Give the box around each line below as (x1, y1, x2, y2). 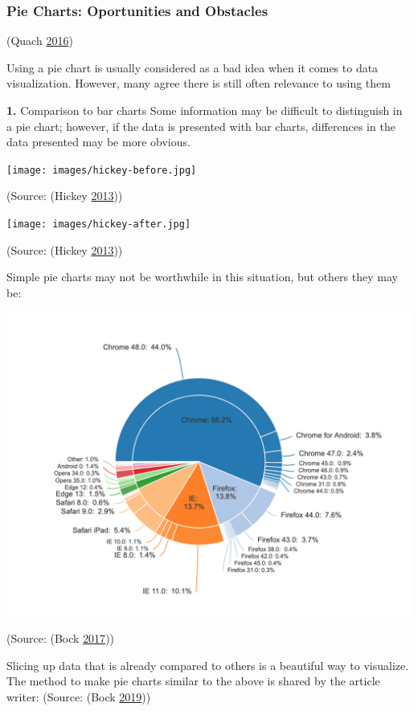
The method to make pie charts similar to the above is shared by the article (6, 672, 380, 689)
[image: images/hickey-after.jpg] (6, 219, 191, 231)
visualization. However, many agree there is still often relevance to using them (6, 75, 391, 92)
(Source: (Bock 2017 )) (6, 630, 115, 647)
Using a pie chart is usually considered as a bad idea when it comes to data (6, 59, 379, 76)
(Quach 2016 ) (6, 32, 73, 49)
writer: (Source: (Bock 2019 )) (6, 688, 151, 705)
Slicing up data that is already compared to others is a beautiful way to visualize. (6, 656, 409, 673)
